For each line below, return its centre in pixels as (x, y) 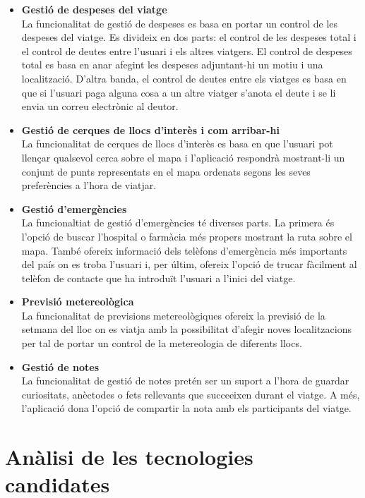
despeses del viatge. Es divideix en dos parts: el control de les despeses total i (189, 37)
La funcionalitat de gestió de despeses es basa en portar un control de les (180, 23)
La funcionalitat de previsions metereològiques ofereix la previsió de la (173, 315)
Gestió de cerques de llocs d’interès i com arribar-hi (150, 129)
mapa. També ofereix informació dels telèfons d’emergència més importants (184, 250)
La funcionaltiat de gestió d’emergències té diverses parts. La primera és (178, 223)
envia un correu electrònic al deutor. (100, 106)
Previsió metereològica (78, 302)
